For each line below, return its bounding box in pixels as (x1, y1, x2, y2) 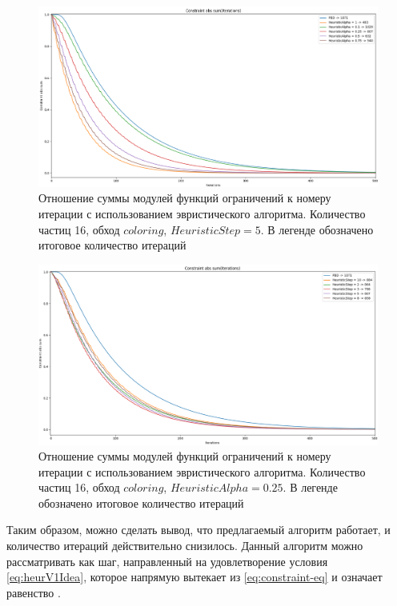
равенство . (6, 584, 61, 600)
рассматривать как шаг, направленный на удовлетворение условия (6, 552, 328, 569)
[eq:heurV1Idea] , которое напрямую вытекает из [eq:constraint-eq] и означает (6, 568, 383, 585)
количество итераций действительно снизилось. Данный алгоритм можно (6, 537, 363, 554)
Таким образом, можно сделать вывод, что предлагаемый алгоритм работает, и (6, 521, 391, 538)
